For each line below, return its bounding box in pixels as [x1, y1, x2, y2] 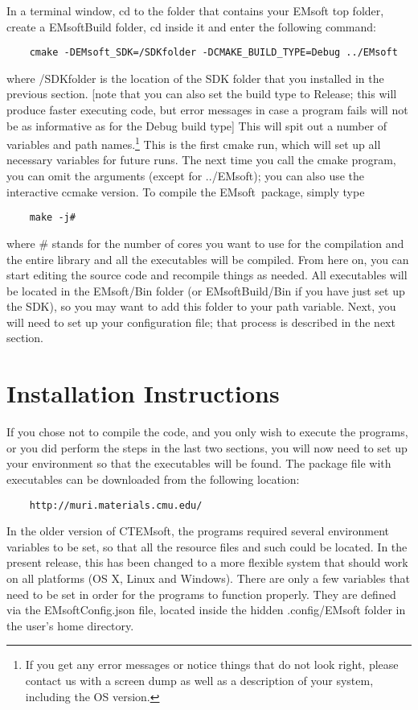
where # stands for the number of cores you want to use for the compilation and [6, 234, 404, 251]
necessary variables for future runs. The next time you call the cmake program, [6, 151, 396, 168]
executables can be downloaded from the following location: [6, 470, 300, 487]
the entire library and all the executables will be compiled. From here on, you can [6, 250, 409, 267]
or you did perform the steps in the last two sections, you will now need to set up [6, 439, 408, 456]
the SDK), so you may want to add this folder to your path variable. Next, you [6, 298, 396, 315]
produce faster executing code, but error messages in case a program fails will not [6, 101, 408, 118]
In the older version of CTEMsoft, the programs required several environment [6, 522, 390, 539]
